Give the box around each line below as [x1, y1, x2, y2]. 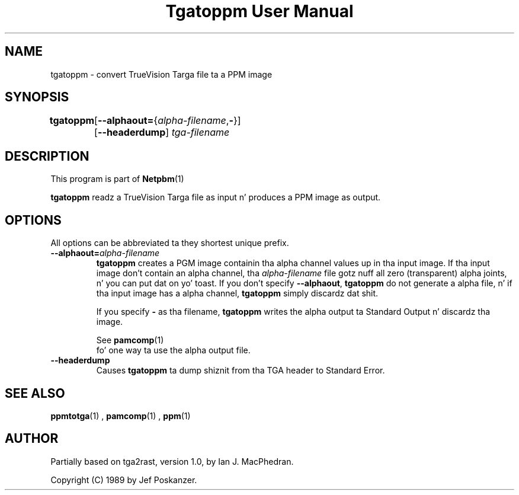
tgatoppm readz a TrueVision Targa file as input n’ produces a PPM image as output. [50, 192, 381, 203]
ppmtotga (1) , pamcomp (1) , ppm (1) [50, 410, 191, 421]
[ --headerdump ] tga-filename [94, 126, 230, 139]
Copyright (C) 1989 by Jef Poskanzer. [50, 474, 197, 485]
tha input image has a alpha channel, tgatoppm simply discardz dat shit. [96, 288, 379, 299]
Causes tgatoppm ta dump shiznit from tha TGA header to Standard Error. [96, 365, 385, 376]
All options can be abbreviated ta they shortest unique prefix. [50, 238, 289, 248]
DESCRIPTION [5, 148, 89, 164]
